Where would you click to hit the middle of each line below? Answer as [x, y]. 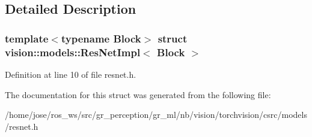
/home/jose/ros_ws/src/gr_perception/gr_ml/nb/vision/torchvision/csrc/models [156, 115]
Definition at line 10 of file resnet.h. [71, 74]
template [27, 38]
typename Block [101, 38]
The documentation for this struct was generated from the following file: [138, 94]
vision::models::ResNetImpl [73, 52]
